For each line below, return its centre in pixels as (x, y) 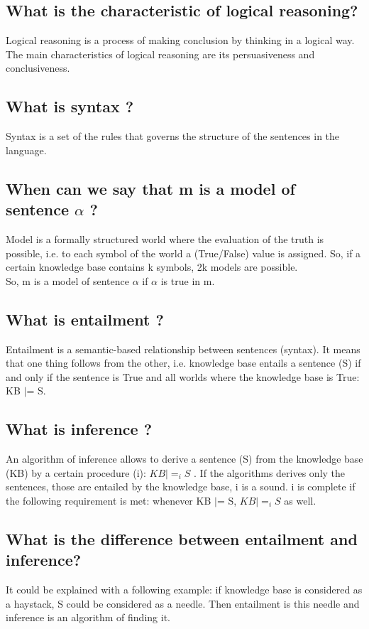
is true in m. (188, 280)
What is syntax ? (70, 106)
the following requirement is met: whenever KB (109, 500)
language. (26, 150)
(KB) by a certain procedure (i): (76, 472)
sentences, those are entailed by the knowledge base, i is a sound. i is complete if (181, 486)
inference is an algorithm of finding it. (88, 617)
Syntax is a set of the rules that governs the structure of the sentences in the (173, 136)
